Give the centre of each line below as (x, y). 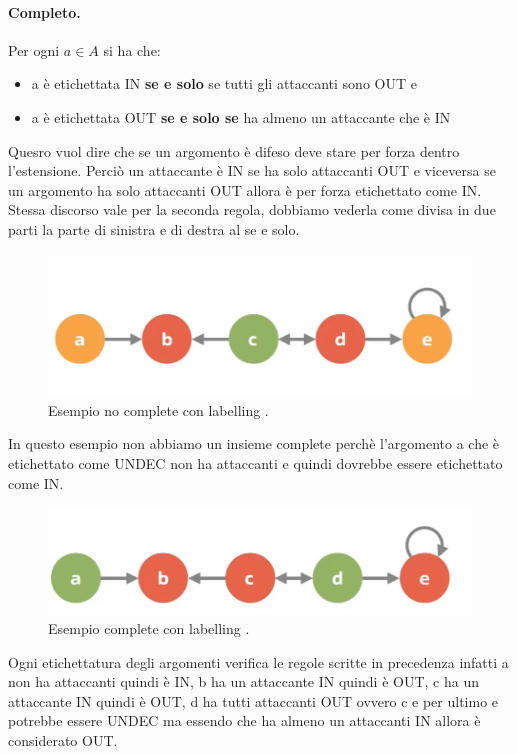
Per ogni (34, 49)
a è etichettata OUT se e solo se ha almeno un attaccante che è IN (241, 116)
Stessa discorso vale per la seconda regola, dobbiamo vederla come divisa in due (252, 209)
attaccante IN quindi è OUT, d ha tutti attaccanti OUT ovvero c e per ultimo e (253, 700)
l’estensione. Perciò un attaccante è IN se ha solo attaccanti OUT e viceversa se (252, 170)
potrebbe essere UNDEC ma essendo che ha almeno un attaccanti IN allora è (244, 720)
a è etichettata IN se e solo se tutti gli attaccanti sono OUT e (224, 83)
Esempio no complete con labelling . (158, 409)
